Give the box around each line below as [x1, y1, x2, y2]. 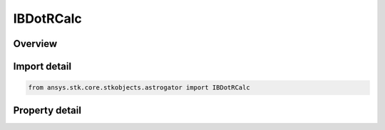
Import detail [13, 60, 71, 72]
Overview [13, 38, 58, 50]
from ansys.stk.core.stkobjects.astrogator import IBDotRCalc [28, 84, 250, 92]
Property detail [13, 104, 82, 117]
